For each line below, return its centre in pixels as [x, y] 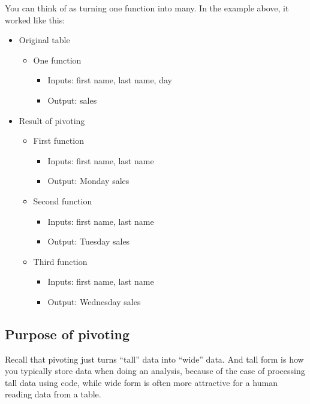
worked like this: [35, 19]
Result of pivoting [52, 120]
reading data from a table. [53, 394]
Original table [44, 40]
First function [58, 141]
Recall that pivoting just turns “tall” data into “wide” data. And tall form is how [154, 359]
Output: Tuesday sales [89, 241]
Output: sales [72, 100]
